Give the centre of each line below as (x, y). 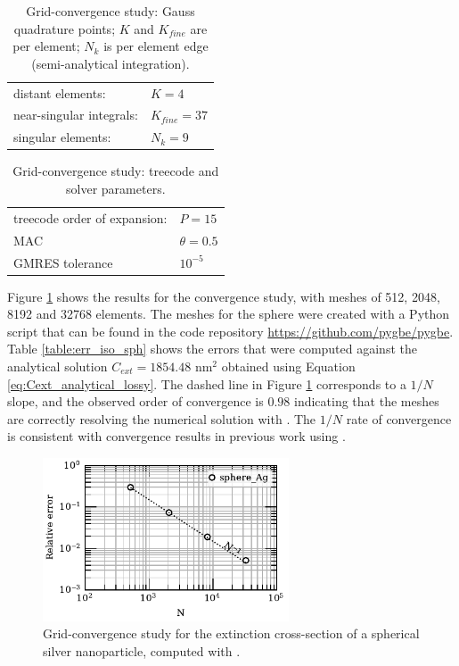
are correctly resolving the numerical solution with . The (162, 418)
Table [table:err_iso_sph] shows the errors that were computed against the (212, 349)
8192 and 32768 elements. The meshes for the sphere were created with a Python (229, 314)
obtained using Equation (288, 366)
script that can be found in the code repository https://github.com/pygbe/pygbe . (230, 331)
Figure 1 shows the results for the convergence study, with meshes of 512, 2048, (224, 296)
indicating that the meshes (366, 401)
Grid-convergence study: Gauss (111, 11)
